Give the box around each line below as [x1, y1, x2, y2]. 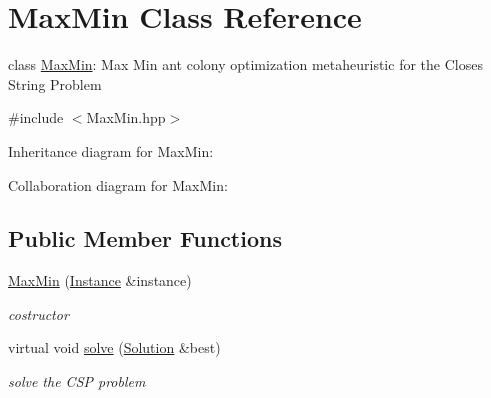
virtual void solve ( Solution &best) [8, 337, 221, 358]
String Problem [8, 73, 102, 94]
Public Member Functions [8, 223, 282, 254]
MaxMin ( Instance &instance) [8, 270, 192, 291]
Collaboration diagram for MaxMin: [8, 174, 228, 195]
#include [8, 107, 64, 128]
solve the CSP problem [8, 371, 146, 392]
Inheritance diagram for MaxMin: [8, 140, 214, 161]
